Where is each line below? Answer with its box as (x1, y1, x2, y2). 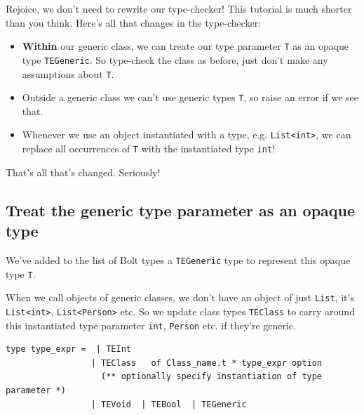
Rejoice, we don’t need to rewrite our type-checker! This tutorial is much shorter (6, 1, 352, 15)
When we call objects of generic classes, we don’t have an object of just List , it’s (6, 290, 354, 305)
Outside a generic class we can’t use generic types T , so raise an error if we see (22, 90, 359, 105)
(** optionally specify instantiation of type (101, 371, 323, 382)
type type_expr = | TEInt (6, 344, 131, 355)
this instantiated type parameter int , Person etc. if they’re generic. (6, 317, 296, 332)
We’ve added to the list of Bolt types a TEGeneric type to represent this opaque (6, 252, 351, 267)
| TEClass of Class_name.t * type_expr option (90, 357, 323, 368)
